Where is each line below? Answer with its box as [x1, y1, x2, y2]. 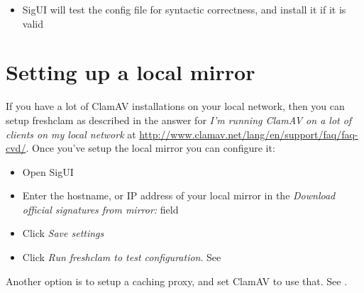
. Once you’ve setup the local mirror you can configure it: [26, 140, 275, 155]
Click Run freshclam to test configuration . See [22, 250, 221, 265]
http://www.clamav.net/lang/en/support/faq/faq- [139, 126, 358, 141]
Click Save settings [22, 226, 104, 241]
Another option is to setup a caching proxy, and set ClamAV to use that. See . [6, 273, 348, 288]
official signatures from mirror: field [22, 201, 179, 216]
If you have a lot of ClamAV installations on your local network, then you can [6, 99, 345, 114]
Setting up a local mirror [6, 57, 255, 87]
